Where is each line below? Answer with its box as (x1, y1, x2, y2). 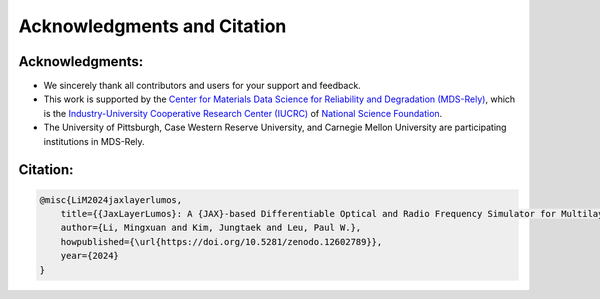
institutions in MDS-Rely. (43, 135, 145, 147)
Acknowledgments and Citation (18, 15, 287, 37)
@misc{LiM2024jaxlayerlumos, (39, 194, 183, 205)
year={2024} (60, 250, 120, 262)
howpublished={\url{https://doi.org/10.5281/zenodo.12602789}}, (60, 236, 383, 247)
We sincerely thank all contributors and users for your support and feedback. (43, 80, 362, 92)
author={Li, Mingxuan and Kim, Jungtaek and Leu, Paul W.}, (60, 222, 362, 234)
